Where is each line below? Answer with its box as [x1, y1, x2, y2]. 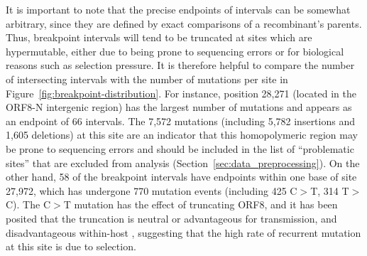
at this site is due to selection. [6, 239, 136, 254]
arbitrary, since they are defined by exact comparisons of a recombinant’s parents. [6, 16, 362, 31]
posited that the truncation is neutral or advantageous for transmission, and [6, 210, 337, 225]
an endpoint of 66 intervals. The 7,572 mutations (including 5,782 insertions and [6, 113, 355, 128]
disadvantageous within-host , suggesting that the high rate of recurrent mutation [6, 225, 361, 240]
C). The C [6, 197, 50, 212]
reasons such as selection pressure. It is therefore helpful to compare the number [6, 58, 355, 73]
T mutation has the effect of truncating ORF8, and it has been [63, 197, 338, 212]
